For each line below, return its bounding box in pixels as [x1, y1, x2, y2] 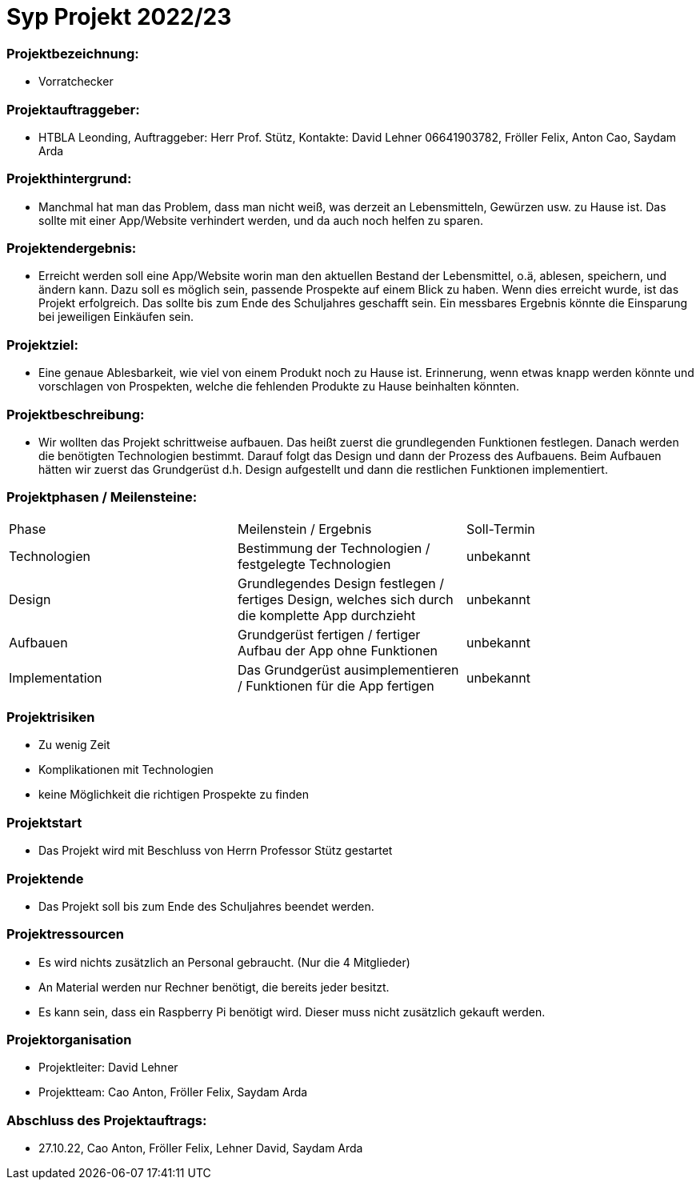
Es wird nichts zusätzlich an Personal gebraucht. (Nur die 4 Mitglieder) [38, 955, 410, 969]
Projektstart [6, 814, 82, 831]
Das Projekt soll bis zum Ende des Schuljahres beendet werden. [38, 899, 374, 913]
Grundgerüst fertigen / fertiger [237, 626, 421, 643]
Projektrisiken [6, 709, 95, 725]
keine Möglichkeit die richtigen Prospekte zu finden [38, 787, 310, 802]
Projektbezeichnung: [6, 45, 139, 62]
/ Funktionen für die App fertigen [237, 677, 434, 694]
